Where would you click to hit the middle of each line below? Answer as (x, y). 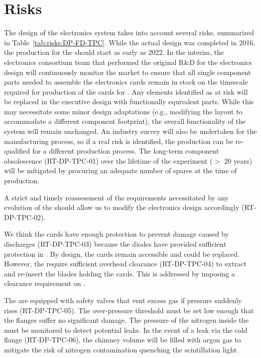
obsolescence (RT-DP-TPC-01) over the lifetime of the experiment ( (108, 160)
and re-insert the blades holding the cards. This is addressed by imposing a (120, 273)
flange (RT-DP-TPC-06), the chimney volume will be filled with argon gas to (122, 340)
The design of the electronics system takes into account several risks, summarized (129, 32)
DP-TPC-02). (25, 217)
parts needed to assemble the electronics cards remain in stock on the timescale (126, 82)
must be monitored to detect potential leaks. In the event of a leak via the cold (126, 330)
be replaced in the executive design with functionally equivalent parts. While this (129, 101)
